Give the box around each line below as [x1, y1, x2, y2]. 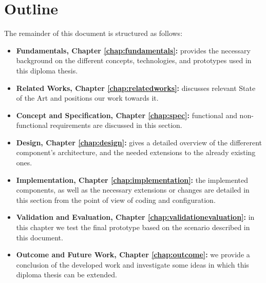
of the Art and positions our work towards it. [16, 92, 159, 103]
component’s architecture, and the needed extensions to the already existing [16, 147, 256, 158]
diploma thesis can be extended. [16, 269, 117, 280]
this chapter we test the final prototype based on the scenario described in [16, 222, 250, 233]
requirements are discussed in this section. [50, 120, 182, 130]
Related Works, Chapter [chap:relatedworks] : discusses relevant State [16, 82, 256, 93]
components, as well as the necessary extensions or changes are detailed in [16, 184, 250, 195]
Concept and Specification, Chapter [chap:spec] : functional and [16, 109, 237, 120]
